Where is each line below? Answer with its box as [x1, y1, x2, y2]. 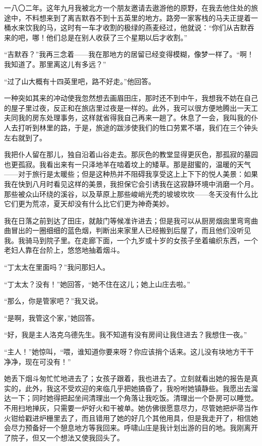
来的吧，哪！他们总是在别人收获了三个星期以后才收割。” [4, 32, 187, 42]
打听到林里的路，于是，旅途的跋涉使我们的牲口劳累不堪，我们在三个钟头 [18, 122, 258, 132]
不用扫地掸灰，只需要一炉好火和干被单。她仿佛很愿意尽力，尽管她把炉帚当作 [4, 403, 258, 413]
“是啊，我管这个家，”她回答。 [4, 312, 99, 323]
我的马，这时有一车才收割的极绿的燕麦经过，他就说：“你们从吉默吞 [32, 22, 254, 33]
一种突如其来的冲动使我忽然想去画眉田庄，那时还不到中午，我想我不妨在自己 [4, 93, 258, 103]
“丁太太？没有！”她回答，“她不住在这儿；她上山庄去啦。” [4, 278, 190, 289]
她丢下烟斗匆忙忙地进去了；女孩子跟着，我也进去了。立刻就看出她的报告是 [4, 373, 251, 384]
